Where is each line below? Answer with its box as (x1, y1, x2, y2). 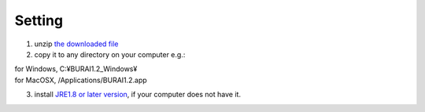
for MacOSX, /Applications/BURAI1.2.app (14, 75, 147, 85)
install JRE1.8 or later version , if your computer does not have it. (34, 90, 242, 99)
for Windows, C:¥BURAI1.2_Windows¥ (14, 64, 138, 74)
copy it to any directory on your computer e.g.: (34, 49, 186, 59)
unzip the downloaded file (34, 39, 119, 49)
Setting (14, 12, 63, 29)
